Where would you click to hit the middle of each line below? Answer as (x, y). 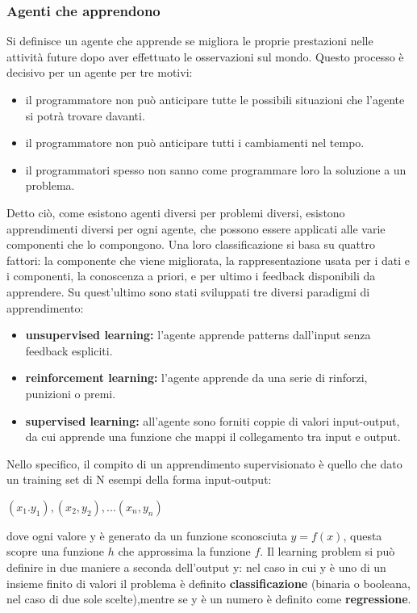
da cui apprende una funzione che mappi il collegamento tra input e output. (213, 437)
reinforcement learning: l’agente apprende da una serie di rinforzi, (196, 378)
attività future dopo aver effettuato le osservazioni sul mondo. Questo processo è (205, 56)
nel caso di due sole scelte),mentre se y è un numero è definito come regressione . (209, 599)
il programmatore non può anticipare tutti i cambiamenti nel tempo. (195, 143)
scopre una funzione (56, 551)
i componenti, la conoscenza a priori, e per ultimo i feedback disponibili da (191, 276)
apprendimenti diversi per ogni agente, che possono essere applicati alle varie (196, 228)
